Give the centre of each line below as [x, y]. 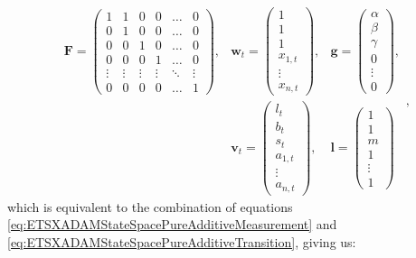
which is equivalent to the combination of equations [150, 206]
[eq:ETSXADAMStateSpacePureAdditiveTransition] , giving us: [182, 241]
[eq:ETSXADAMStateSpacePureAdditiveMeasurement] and [172, 224]
